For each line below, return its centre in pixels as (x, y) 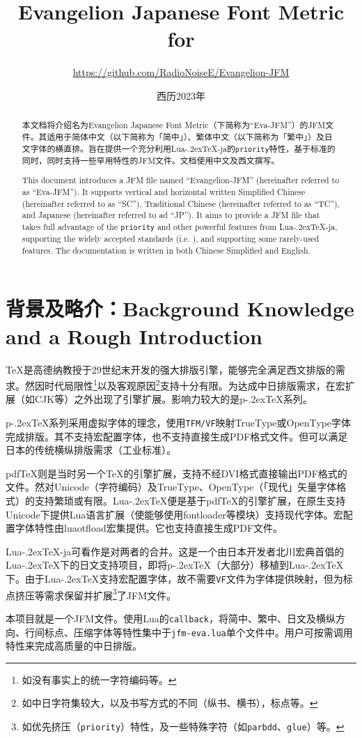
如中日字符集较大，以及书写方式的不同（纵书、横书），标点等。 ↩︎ (170, 703)
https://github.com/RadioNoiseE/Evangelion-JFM (181, 72)
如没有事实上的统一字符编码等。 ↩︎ (99, 679)
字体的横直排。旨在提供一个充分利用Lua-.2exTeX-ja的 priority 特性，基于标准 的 (183, 148)
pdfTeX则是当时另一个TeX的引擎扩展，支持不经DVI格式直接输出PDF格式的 (176, 473)
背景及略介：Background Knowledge (180, 308)
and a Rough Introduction (134, 336)
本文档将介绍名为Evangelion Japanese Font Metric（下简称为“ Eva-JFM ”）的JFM (174, 125)
